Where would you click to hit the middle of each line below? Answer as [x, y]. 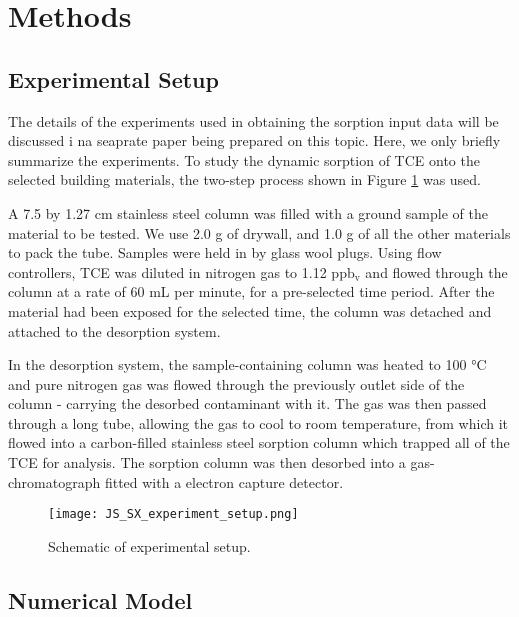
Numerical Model [100, 599]
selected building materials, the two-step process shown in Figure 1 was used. [244, 179]
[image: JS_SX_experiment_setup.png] [173, 514]
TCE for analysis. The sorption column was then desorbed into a [207, 462]
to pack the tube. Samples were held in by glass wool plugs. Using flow [225, 252]
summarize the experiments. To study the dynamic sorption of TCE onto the [244, 159]
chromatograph [54, 481]
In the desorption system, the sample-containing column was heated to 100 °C [247, 364]
